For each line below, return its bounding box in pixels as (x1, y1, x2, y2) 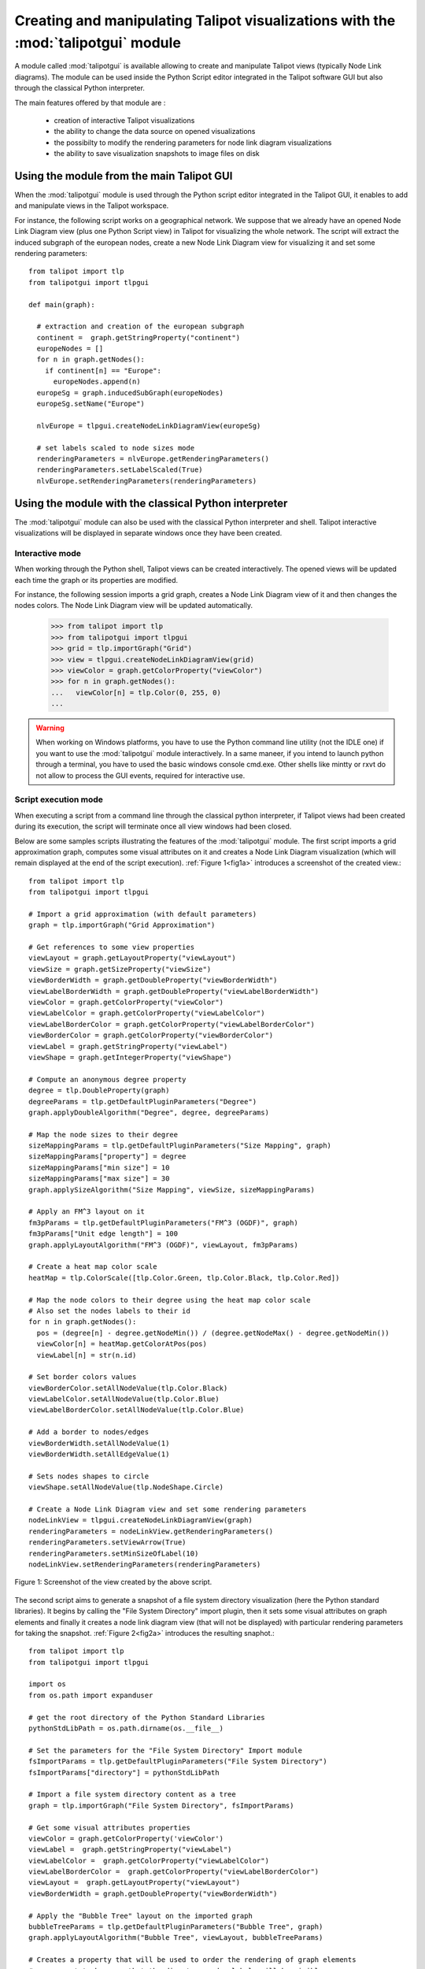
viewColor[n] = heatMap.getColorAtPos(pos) (36, 1340, 208, 1348)
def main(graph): (28, 300, 95, 309)
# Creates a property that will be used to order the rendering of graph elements (28, 1956, 357, 1964)
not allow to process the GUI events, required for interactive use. (35, 770, 246, 780)
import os (28, 1680, 66, 1689)
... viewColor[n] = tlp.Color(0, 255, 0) (50, 688, 222, 697)
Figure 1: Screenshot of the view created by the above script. (14, 1578, 213, 1587)
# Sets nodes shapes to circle (28, 1471, 150, 1481)
